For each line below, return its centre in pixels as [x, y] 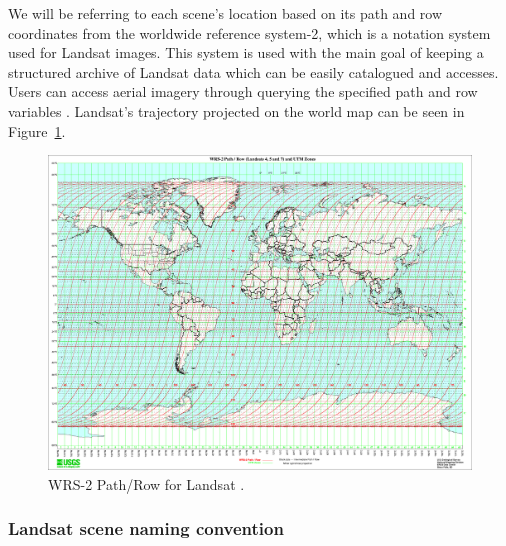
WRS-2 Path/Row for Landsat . [146, 483]
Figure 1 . [37, 130]
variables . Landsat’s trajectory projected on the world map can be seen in [236, 110]
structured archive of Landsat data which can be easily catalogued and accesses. [253, 71]
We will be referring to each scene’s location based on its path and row [225, 13]
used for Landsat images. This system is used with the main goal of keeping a [246, 52]
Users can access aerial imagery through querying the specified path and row [243, 91]
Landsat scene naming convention [146, 528]
